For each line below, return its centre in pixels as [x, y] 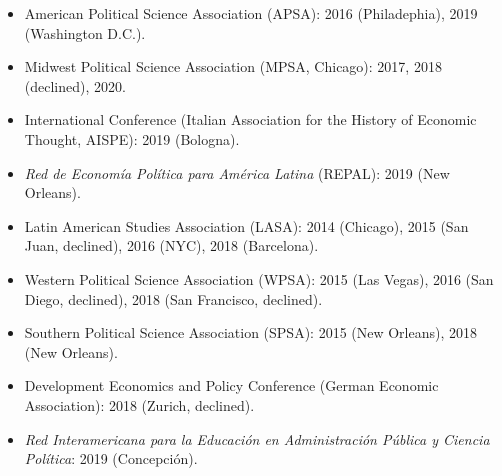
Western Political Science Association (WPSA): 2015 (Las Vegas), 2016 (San [259, 278]
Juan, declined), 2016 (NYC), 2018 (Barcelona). [171, 245]
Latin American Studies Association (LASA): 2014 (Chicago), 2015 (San [246, 225]
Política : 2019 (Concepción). [111, 458]
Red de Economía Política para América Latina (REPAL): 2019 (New [237, 172]
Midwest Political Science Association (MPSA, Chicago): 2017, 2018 [233, 66]
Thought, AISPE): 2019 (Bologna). [132, 138]
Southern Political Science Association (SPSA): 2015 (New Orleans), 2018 [251, 332]
